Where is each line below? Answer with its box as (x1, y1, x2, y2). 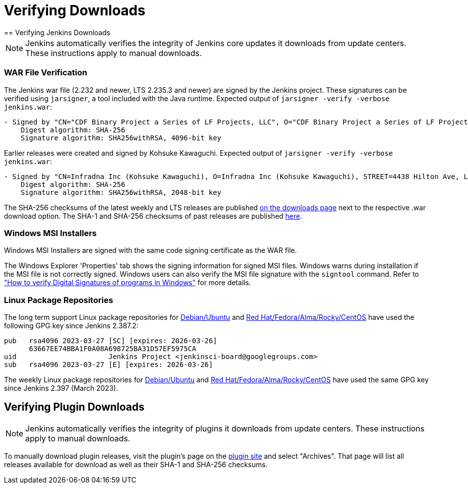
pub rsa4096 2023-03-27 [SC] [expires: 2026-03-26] (4, 337, 217, 345)
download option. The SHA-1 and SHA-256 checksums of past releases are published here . (4, 211, 302, 220)
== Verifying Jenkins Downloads (4, 28, 111, 37)
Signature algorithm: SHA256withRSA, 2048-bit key (20, 188, 222, 196)
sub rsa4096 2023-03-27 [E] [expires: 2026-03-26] (4, 361, 213, 368)
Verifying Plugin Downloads (4, 401, 145, 414)
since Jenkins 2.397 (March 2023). (4, 384, 118, 392)
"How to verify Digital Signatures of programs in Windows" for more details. (4, 278, 251, 287)
